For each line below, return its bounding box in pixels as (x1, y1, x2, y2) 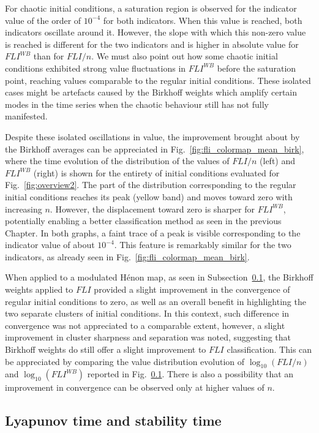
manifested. (5, 110, 48, 122)
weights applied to (5, 283, 73, 296)
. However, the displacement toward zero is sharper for (50, 202, 255, 215)
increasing (5, 202, 42, 215)
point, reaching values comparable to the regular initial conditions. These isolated (5, 73, 311, 86)
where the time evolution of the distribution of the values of (5, 154, 230, 167)
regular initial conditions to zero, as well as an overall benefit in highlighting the (5, 295, 306, 307)
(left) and (260, 154, 296, 167)
